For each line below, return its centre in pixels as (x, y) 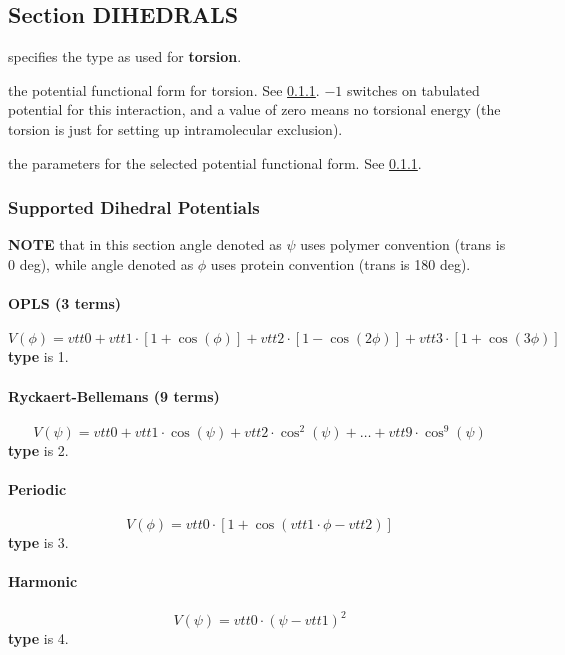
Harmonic (43, 581)
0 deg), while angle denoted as (101, 263)
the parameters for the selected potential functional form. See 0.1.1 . (215, 162)
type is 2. (38, 449)
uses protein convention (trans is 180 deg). (340, 263)
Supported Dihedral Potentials (134, 207)
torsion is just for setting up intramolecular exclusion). (175, 128)
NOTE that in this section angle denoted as (145, 244)
